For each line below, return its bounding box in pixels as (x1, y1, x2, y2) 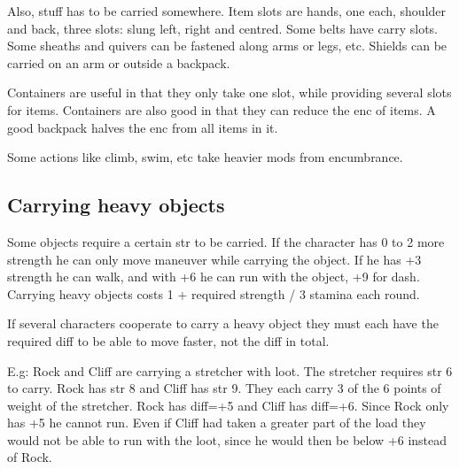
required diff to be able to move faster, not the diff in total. (7, 331, 330, 350)
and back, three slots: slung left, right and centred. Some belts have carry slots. (7, 19, 438, 37)
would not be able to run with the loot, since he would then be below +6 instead (7, 430, 447, 449)
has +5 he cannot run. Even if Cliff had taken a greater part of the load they (7, 413, 426, 432)
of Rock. (7, 448, 52, 466)
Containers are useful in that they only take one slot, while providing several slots (7, 83, 452, 102)
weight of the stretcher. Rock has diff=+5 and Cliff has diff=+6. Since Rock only (7, 396, 449, 414)
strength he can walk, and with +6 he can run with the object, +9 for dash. (7, 267, 420, 286)
